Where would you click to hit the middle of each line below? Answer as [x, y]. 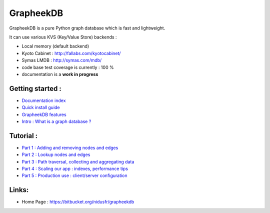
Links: [19, 190]
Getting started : [35, 88]
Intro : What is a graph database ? [56, 121]
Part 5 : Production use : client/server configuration [74, 175]
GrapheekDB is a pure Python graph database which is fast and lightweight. [87, 28]
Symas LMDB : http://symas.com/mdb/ [62, 60]
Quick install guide [41, 107]
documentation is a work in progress [60, 74]
